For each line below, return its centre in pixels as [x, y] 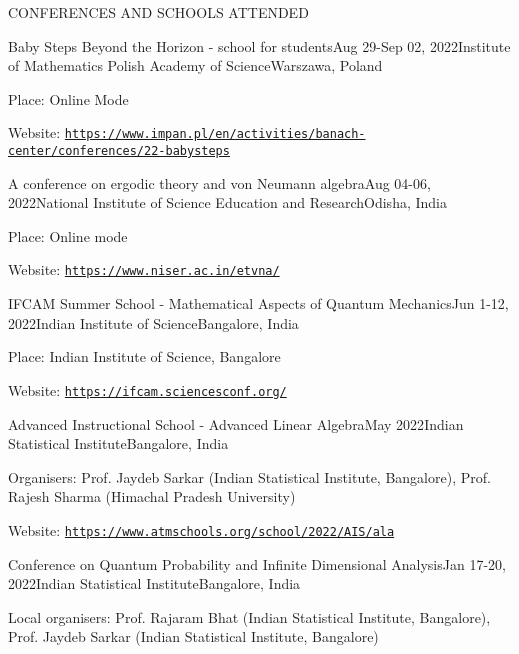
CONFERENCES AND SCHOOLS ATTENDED [158, 12]
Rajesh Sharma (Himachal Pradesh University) [152, 496]
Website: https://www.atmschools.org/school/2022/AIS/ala [201, 529]
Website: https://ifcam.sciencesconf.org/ [147, 389]
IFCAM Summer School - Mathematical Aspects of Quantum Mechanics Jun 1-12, [258, 303]
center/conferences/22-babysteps [119, 151]
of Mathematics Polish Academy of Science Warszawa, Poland [195, 65]
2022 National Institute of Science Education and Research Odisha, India [227, 202]
